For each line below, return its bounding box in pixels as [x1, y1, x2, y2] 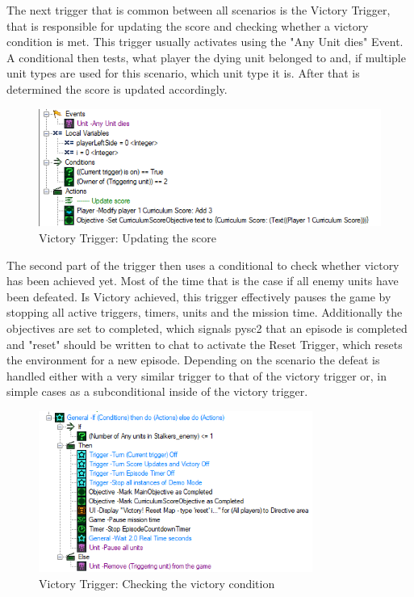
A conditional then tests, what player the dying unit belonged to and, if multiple [6, 48, 406, 65]
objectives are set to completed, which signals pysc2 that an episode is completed [6, 319, 408, 336]
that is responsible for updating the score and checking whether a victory [6, 17, 369, 34]
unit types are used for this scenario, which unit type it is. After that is [6, 65, 360, 82]
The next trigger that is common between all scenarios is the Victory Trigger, [6, 2, 391, 18]
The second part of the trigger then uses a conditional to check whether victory [6, 256, 399, 273]
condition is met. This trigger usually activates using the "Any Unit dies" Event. [6, 33, 404, 50]
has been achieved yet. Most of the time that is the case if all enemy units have [6, 272, 399, 289]
